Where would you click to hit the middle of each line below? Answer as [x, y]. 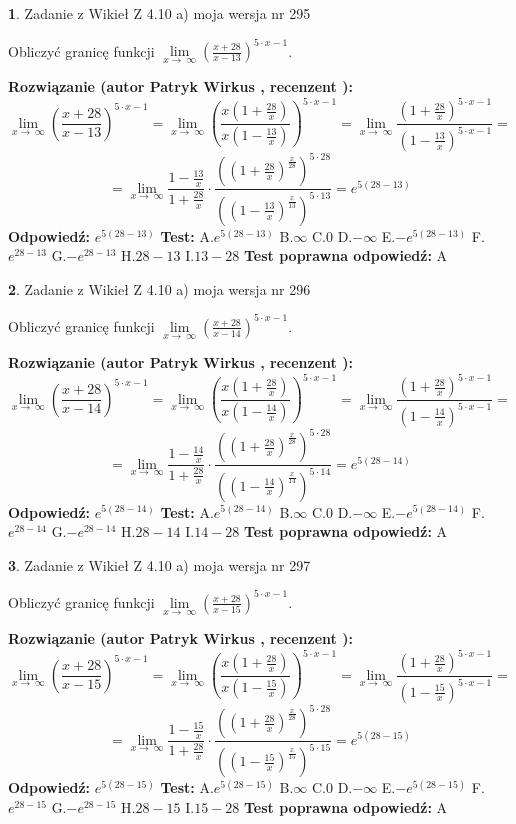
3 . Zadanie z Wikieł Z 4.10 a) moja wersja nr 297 [159, 564]
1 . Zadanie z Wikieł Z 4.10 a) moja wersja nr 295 [159, 13]
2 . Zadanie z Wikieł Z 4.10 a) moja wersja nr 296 [159, 288]
